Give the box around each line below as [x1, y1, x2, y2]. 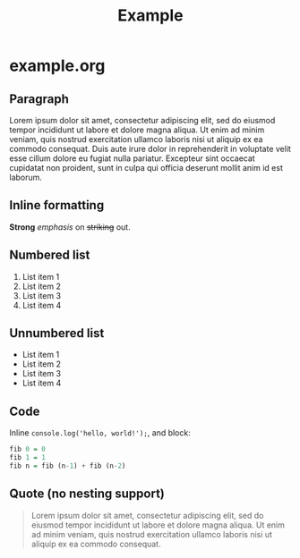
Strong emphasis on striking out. [9, 221, 132, 232]
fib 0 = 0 [9, 444, 47, 454]
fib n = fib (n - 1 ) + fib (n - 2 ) [9, 461, 126, 470]
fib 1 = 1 [9, 453, 47, 462]
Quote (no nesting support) [9, 486, 166, 502]
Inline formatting [9, 198, 105, 213]
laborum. [9, 172, 43, 182]
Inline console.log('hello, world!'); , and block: [9, 427, 191, 438]
